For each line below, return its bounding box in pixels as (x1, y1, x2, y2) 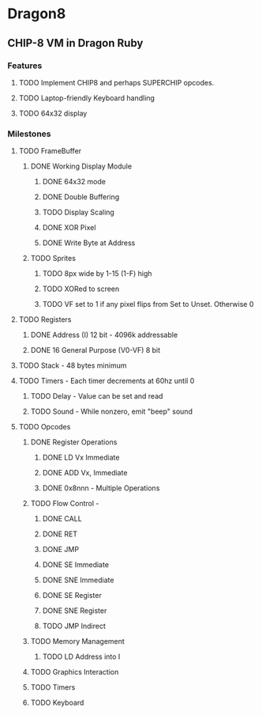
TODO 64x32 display (18, 108, 88, 118)
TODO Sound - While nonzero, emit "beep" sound (30, 407, 193, 416)
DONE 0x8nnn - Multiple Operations (42, 483, 160, 493)
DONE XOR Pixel (42, 223, 96, 233)
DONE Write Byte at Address (42, 238, 136, 248)
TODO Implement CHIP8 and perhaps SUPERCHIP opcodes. (18, 78, 215, 87)
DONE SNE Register (42, 606, 107, 615)
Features (7, 60, 43, 71)
